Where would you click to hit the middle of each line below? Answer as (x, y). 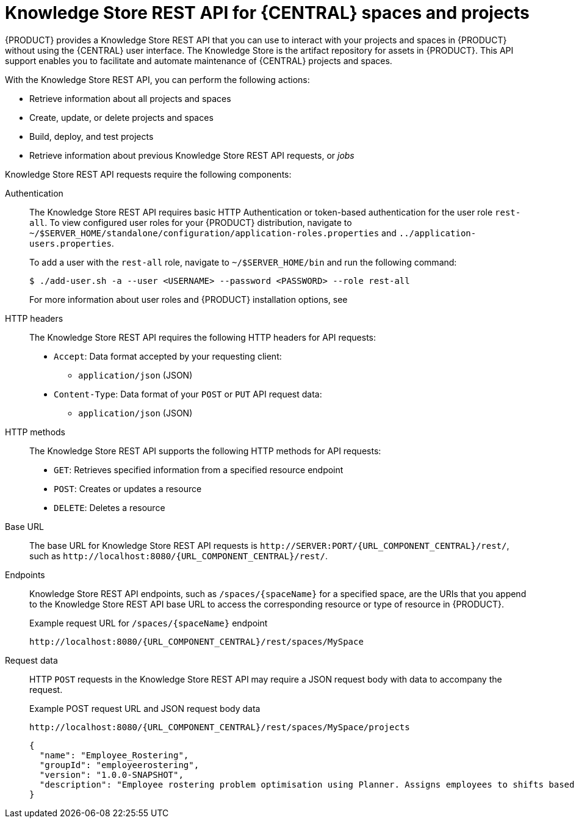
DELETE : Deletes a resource (110, 507)
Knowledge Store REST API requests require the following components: (148, 174)
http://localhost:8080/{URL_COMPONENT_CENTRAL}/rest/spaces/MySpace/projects (220, 727)
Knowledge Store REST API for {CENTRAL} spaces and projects (267, 13)
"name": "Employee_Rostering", (114, 755)
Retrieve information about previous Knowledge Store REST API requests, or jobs (192, 155)
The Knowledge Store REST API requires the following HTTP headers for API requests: (203, 337)
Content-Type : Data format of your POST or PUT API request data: (188, 394)
